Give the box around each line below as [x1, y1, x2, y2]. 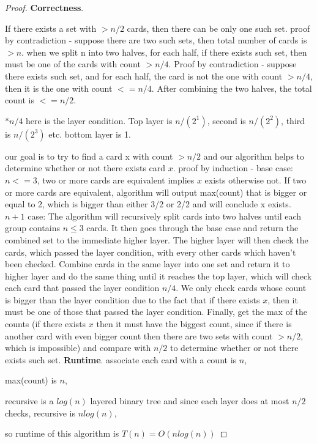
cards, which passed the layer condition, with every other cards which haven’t [5, 245, 296, 258]
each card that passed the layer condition [5, 281, 160, 294]
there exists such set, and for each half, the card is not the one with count [5, 69, 283, 82]
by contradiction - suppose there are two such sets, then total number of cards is [5, 34, 307, 46]
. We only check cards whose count [176, 281, 307, 294]
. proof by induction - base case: [173, 161, 293, 174]
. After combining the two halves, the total [151, 81, 312, 94]
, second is [207, 114, 246, 127]
